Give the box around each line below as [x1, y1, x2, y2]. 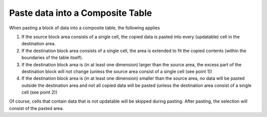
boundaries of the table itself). [21, 55, 84, 60]
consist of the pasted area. [9, 105, 64, 111]
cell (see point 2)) [21, 89, 58, 95]
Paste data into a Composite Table [9, 7, 152, 18]
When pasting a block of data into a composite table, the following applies [9, 25, 160, 31]
